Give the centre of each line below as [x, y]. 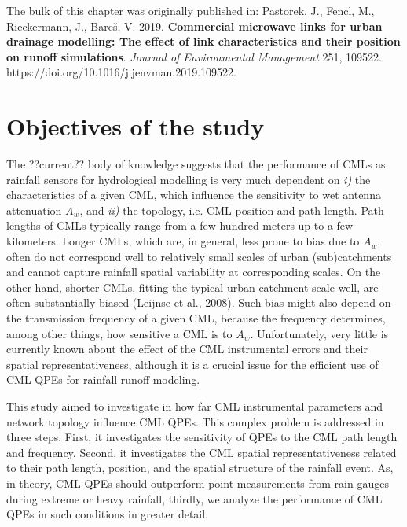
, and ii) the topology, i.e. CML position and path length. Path [232, 210]
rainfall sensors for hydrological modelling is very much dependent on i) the [189, 179]
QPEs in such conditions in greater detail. [107, 514]
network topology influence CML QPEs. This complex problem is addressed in [195, 421]
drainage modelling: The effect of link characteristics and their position [203, 41]
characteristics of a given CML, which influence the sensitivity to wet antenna [194, 195]
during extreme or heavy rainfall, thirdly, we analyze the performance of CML [194, 498]
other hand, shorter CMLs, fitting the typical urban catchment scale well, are [192, 287]
